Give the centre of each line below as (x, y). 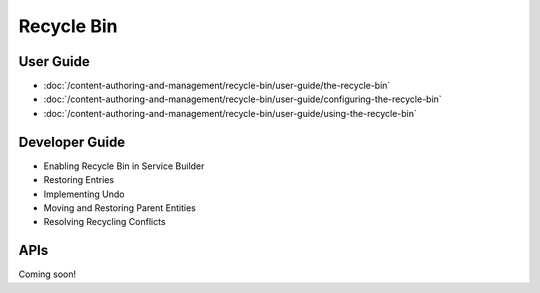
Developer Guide (72, 141)
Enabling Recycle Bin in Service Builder (124, 166)
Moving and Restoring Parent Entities (120, 207)
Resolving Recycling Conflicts (104, 222)
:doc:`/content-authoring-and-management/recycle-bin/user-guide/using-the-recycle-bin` (230, 113)
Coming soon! (47, 274)
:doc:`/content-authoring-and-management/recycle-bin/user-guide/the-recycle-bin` (217, 86)
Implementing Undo (84, 194)
